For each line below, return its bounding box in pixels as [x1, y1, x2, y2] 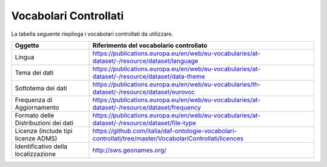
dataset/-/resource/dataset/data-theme [92, 72, 205, 80]
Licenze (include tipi [15, 126, 73, 135]
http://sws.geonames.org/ [92, 146, 167, 154]
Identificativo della [15, 142, 68, 151]
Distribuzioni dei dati [15, 119, 74, 127]
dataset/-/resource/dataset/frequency [92, 103, 201, 111]
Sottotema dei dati [15, 83, 67, 92]
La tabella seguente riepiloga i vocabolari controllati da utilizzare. [11, 30, 174, 38]
